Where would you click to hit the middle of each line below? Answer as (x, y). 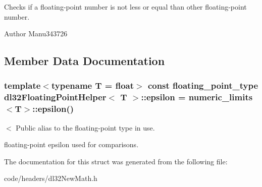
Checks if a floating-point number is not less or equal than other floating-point (125, 7)
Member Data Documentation (85, 61)
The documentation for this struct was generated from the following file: (116, 161)
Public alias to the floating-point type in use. (85, 127)
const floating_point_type (203, 85)
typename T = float (93, 85)
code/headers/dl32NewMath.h (51, 178)
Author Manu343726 (36, 34)
